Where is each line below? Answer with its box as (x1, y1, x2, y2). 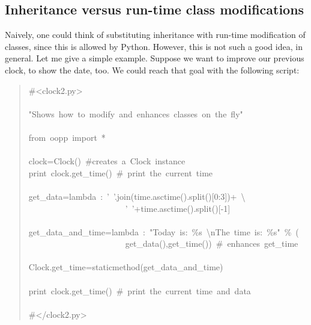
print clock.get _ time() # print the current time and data (28, 284, 251, 297)
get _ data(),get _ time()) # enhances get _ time (125, 237, 298, 250)
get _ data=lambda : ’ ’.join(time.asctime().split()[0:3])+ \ (28, 190, 246, 202)
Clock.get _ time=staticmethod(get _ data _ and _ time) (28, 261, 223, 273)
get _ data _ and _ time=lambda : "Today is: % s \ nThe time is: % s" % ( (28, 225, 299, 238)
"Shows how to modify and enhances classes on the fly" (28, 107, 243, 120)
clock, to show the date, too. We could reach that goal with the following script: (5, 63, 300, 76)
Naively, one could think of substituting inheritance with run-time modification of (5, 28, 306, 41)
